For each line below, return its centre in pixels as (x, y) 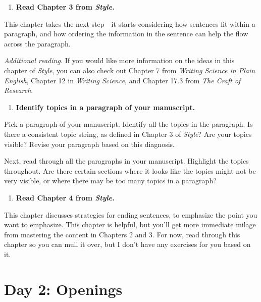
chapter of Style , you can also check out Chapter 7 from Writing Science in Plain (130, 70)
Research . (19, 90)
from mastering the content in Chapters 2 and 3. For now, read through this (122, 234)
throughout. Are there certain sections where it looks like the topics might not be (130, 170)
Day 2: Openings (63, 289)
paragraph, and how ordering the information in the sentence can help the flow (126, 34)
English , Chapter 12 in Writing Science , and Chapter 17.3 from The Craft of (122, 80)
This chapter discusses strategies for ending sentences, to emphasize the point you (131, 214)
